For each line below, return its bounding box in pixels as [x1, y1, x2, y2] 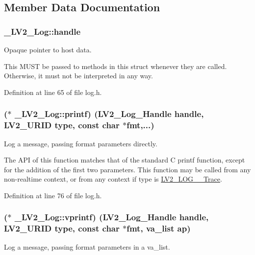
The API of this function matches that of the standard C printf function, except [4, 155, 245, 165]
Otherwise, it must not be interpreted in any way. [4, 70, 153, 81]
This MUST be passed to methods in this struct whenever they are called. [4, 61, 227, 71]
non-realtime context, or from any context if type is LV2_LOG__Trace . [4, 174, 222, 184]
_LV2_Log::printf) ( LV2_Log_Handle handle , [14, 108, 204, 120]
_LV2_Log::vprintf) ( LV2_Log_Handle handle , [14, 211, 209, 223]
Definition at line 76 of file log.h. [4, 190, 102, 200]
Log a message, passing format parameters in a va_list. [4, 241, 170, 252]
